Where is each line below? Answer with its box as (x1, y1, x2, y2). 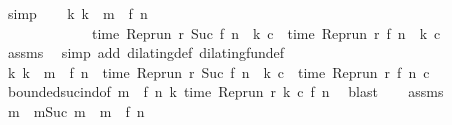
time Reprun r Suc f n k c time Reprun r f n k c (91, 22, 441, 43)
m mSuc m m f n (7, 100, 145, 121)
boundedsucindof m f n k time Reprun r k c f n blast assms (7, 81, 444, 102)
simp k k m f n (7, 3, 148, 23)
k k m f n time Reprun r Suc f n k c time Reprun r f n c (7, 61, 430, 82)
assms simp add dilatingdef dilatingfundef (7, 42, 285, 63)
